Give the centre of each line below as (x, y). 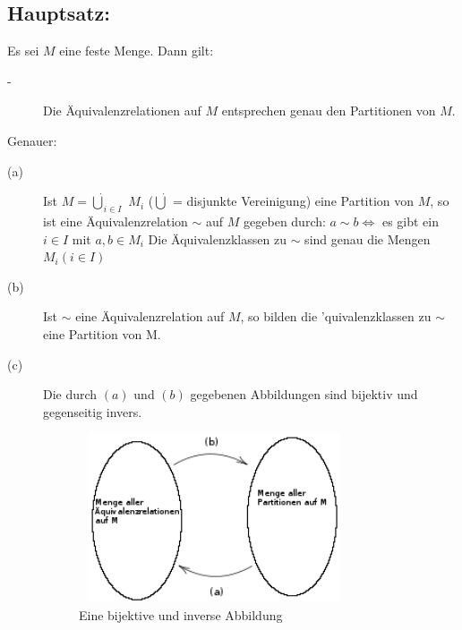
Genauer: (32, 140)
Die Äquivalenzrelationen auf (122, 111)
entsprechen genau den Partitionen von (329, 111)
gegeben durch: (285, 221)
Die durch (70, 394)
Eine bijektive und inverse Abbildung (181, 614)
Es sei (23, 51)
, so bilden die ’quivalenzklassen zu (336, 316)
